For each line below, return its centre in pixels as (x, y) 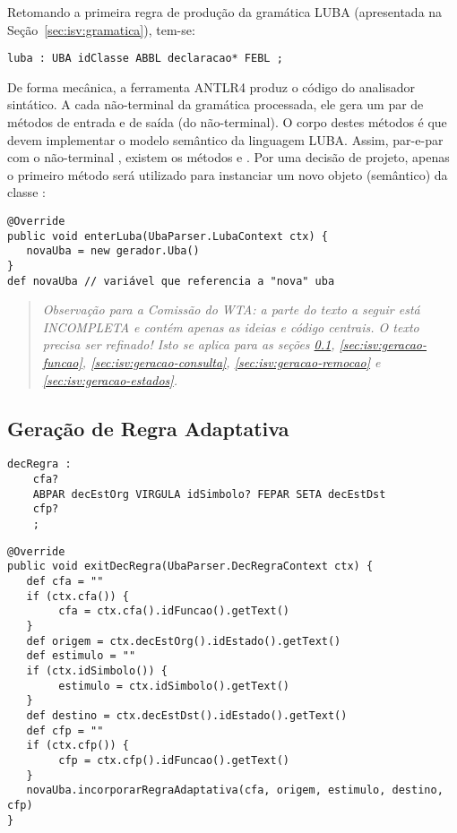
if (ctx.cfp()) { (78, 746)
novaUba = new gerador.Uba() (113, 251)
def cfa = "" (65, 582)
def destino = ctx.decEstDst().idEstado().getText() (187, 715)
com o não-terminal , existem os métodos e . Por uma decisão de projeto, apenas (228, 157)
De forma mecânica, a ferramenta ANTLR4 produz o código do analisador (211, 86)
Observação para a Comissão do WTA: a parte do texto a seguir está (231, 309)
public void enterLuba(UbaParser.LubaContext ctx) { (168, 236)
